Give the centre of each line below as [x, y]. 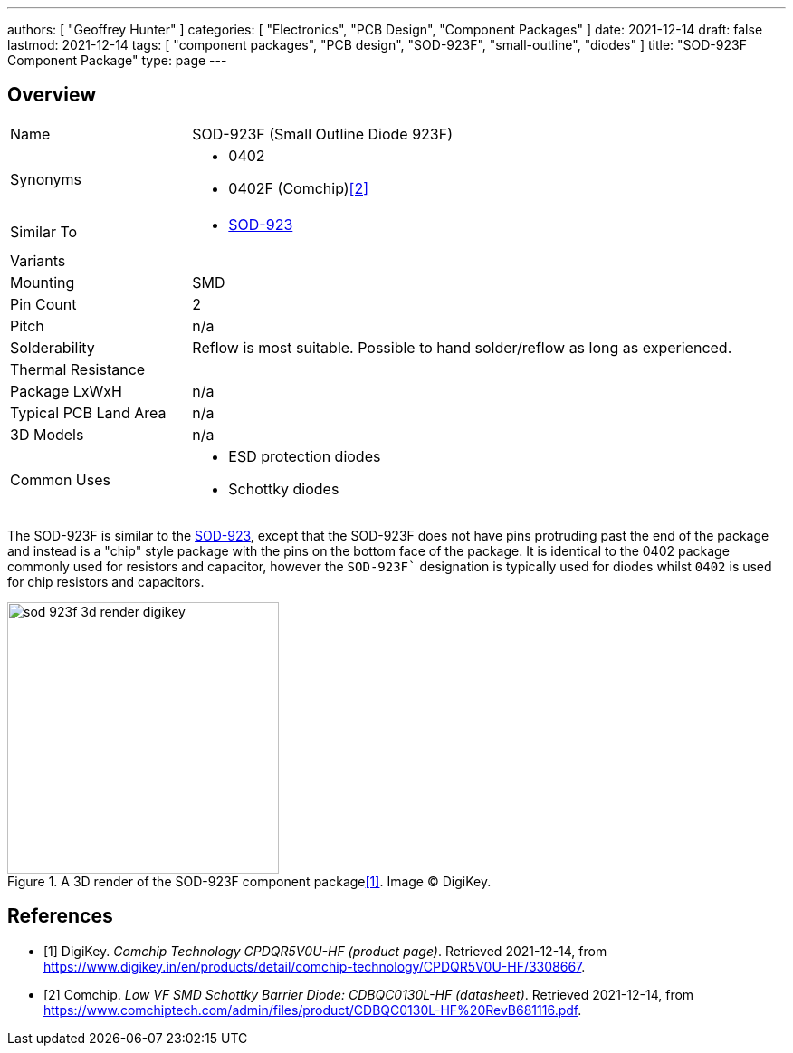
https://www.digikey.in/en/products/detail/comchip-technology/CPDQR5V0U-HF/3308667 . [315, 966]
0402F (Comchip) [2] [299, 188]
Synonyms [46, 179]
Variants [38, 260]
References [60, 916]
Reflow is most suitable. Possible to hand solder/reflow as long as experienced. [462, 347]
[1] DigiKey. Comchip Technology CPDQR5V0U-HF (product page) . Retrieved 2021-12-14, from [325, 951]
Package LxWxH [66, 391]
